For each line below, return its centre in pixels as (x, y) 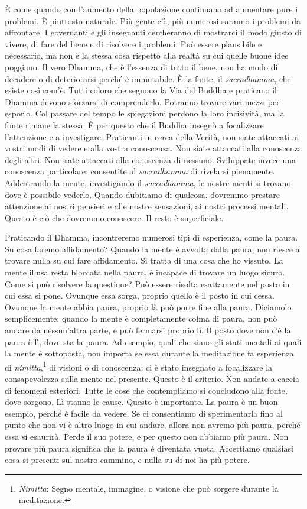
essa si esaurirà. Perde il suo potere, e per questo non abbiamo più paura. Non (147, 437)
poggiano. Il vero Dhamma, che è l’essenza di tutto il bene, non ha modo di (141, 67)
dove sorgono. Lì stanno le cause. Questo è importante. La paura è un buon (141, 402)
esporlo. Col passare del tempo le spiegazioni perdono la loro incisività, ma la (145, 113)
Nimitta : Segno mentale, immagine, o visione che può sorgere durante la (148, 488)
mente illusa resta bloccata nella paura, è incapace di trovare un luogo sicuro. (145, 272)
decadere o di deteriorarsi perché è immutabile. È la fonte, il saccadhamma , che (148, 78)
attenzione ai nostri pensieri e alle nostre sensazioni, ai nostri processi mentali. (147, 206)
